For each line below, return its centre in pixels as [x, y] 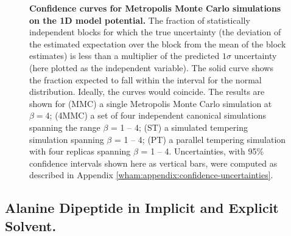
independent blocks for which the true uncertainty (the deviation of [155, 32]
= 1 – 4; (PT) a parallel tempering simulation [200, 139]
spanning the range [65, 127]
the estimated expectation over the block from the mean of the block [158, 43]
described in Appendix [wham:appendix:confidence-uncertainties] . [151, 175]
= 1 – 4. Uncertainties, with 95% [202, 151]
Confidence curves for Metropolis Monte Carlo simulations [155, 8]
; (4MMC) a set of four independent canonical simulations [158, 115]
